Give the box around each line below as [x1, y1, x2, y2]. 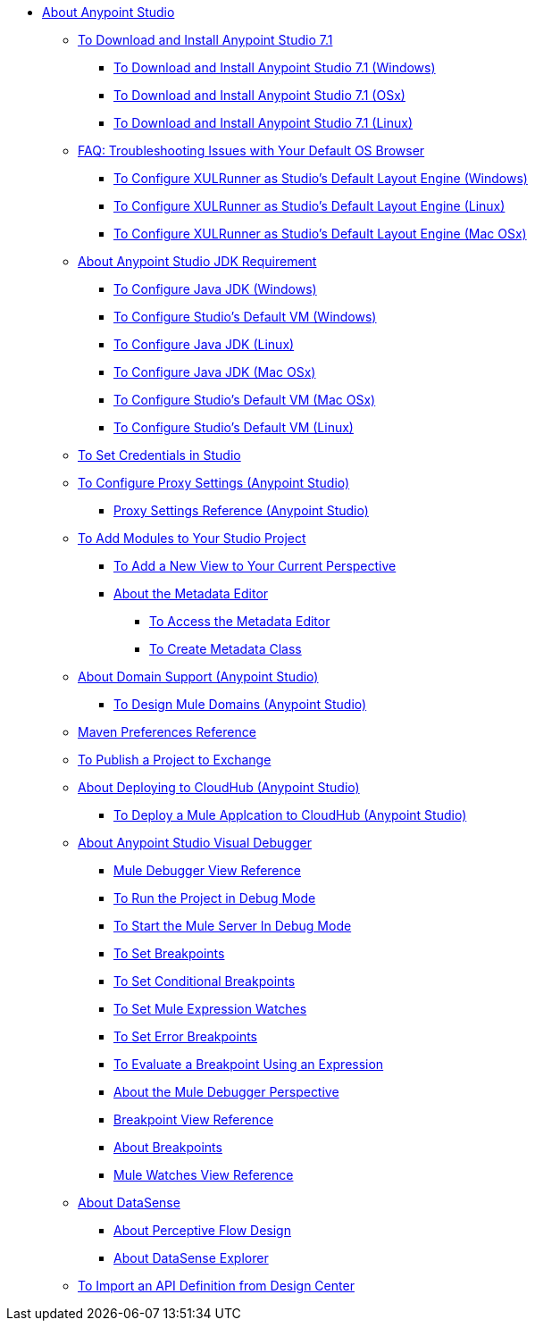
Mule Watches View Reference [113, 1167, 294, 1182]
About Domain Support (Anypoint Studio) [78, 669, 319, 684]
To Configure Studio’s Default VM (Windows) [113, 309, 377, 324]
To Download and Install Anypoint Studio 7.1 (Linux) [113, 115, 414, 130]
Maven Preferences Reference [78, 724, 256, 739]
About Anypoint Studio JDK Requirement [78, 254, 317, 269]
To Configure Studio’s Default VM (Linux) [113, 420, 354, 435]
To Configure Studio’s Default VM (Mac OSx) [113, 392, 376, 407]
